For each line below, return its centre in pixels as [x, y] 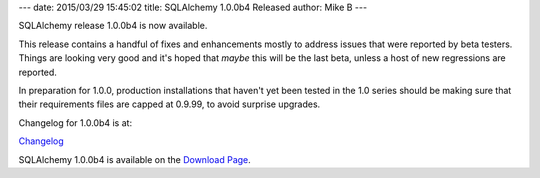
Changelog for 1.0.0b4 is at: [75, 122]
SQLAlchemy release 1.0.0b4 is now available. [113, 26]
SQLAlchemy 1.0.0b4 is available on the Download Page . [135, 159]
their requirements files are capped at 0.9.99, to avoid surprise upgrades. [169, 104]
